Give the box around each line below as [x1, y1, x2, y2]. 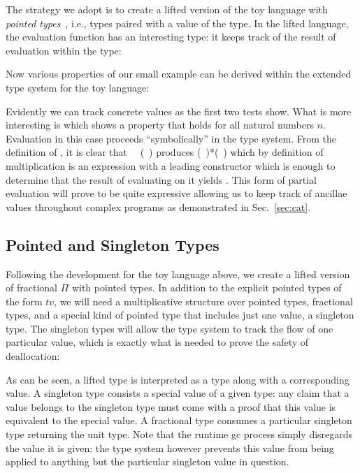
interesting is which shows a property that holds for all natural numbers [6, 117, 314, 132]
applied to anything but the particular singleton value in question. [6, 454, 289, 469]
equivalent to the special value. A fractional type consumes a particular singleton [6, 413, 352, 428]
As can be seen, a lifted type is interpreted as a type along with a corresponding [6, 372, 350, 386]
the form [6, 293, 43, 308]
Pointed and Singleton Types [6, 233, 219, 255]
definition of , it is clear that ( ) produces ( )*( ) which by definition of [6, 145, 324, 159]
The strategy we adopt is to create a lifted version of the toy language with [6, 2, 328, 16]
